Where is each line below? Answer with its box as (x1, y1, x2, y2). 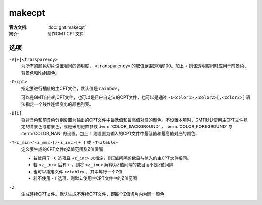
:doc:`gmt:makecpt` (47, 24, 87, 30)
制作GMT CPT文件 (47, 31, 84, 36)
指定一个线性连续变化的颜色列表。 (25, 101, 94, 107)
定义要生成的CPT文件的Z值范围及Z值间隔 (21, 146, 103, 152)
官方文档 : (9, 24, 28, 30)
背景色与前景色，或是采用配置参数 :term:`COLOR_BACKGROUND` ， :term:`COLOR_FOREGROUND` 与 (29, 124, 233, 129)
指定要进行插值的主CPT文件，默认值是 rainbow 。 (21, 85, 123, 92)
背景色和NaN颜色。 (21, 70, 60, 76)
